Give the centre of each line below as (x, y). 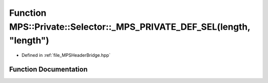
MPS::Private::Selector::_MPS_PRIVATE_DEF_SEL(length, (130, 27)
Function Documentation (48, 69)
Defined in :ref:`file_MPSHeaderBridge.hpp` (66, 55)
